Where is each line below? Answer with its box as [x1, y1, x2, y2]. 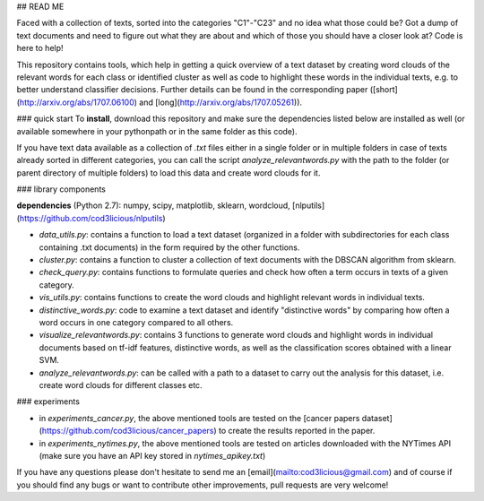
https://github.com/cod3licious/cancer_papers [41, 426, 214, 436]
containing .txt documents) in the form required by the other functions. [39, 242, 300, 253]
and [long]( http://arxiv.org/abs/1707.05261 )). [139, 97, 303, 108]
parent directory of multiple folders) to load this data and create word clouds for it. [16, 167, 321, 178]
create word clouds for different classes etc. [39, 379, 203, 390]
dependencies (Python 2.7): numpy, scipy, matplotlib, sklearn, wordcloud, [16, 200, 290, 211]
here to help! [16, 43, 64, 54]
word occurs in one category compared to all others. [39, 316, 234, 327]
